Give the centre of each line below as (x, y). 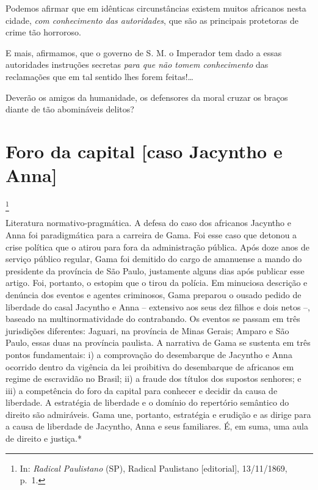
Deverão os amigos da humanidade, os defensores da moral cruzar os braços (147, 97)
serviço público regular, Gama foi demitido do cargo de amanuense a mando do (154, 259)
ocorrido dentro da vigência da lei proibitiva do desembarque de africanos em (150, 366)
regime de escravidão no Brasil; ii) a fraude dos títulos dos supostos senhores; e (154, 378)
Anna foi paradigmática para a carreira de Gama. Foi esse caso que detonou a (151, 234)
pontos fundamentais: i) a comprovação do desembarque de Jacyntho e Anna (149, 354)
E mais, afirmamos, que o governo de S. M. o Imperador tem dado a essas (144, 52)
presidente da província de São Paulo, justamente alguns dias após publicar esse (155, 270)
